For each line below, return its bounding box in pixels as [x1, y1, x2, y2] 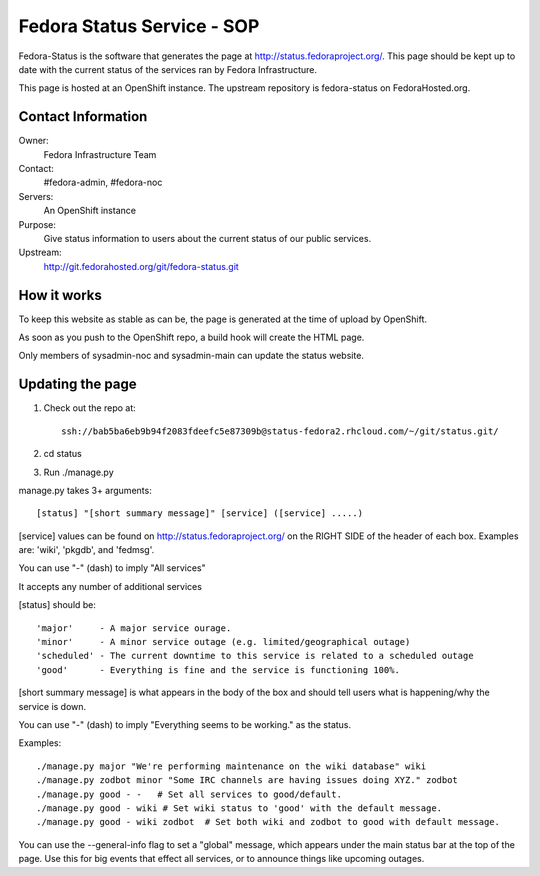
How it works [18, 286, 102, 304]
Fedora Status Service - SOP [18, 15, 260, 37]
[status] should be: [18, 599, 97, 611]
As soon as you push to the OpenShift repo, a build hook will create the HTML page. [18, 331, 365, 344]
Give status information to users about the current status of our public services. [43, 232, 372, 244]
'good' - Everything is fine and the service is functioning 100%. [36, 664, 400, 675]
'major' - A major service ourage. [36, 622, 232, 634]
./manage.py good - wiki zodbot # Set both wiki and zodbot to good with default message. [36, 816, 500, 828]
